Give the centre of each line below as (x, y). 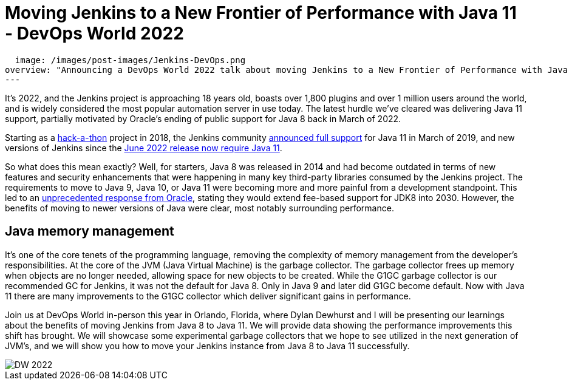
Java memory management (90, 231)
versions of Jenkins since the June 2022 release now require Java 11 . (144, 148)
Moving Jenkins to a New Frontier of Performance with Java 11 (261, 13)
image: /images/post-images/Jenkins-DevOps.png (130, 60)
